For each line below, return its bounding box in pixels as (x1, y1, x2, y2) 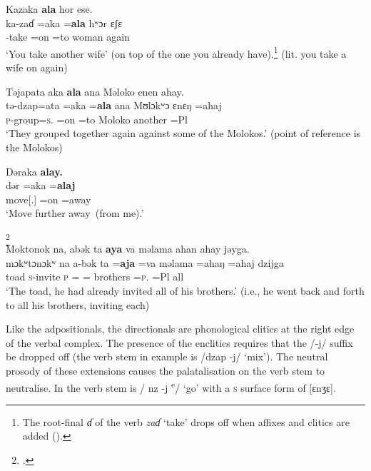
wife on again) (6, 60, 68, 75)
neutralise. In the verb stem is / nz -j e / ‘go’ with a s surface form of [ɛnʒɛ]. (6, 378, 336, 395)
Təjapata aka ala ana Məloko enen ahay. (6, 83, 184, 98)
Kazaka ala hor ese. (6, 1, 93, 16)
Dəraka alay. (6, 163, 63, 178)
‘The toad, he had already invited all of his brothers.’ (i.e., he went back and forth (6, 283, 365, 298)
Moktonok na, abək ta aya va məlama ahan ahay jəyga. (6, 241, 250, 256)
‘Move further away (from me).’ (6, 206, 144, 221)
